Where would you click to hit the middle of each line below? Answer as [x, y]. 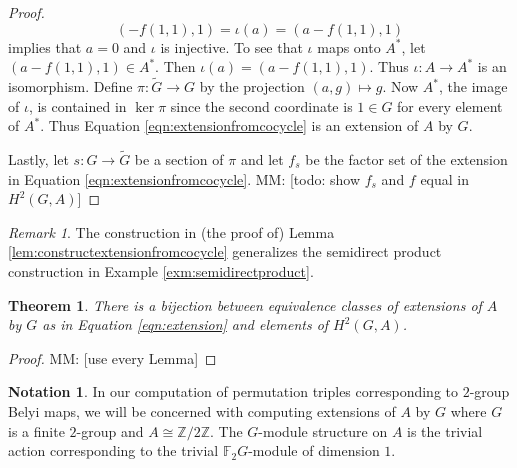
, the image [473, 86]
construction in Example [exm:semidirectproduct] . [161, 270]
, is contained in [77, 105]
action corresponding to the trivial [113, 450]
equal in [445, 178]
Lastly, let [38, 159]
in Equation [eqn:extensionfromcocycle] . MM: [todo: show [184, 178]
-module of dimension [314, 450]
